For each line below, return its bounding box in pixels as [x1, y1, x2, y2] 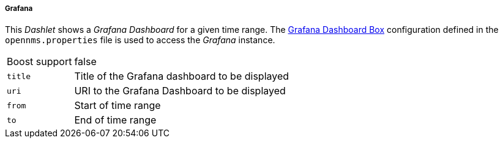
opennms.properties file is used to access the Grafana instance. [5, 35, 275, 46]
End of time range [74, 114, 157, 127]
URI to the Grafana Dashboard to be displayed [74, 85, 286, 97]
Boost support [7, 55, 72, 68]
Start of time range [74, 99, 161, 112]
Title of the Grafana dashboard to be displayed [74, 70, 289, 83]
